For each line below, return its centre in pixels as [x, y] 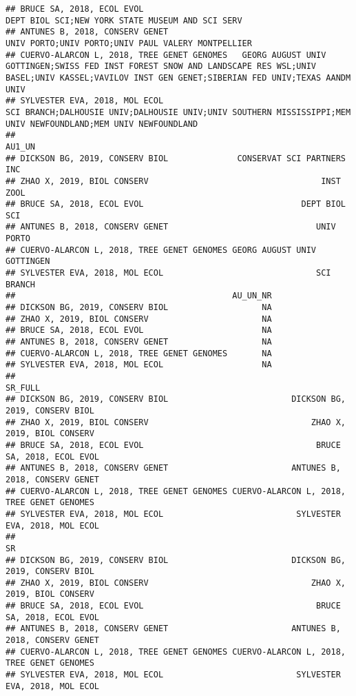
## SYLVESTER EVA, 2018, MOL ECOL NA [139, 365]
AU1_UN [20, 146]
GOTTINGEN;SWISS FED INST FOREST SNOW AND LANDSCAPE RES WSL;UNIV [161, 66]
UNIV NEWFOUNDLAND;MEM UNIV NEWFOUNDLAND [102, 124]
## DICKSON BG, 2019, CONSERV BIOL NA [139, 308]
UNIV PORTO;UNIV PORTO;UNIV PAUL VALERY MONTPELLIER [129, 43]
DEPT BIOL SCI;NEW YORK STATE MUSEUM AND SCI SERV [124, 20]
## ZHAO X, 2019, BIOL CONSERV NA [139, 319]
